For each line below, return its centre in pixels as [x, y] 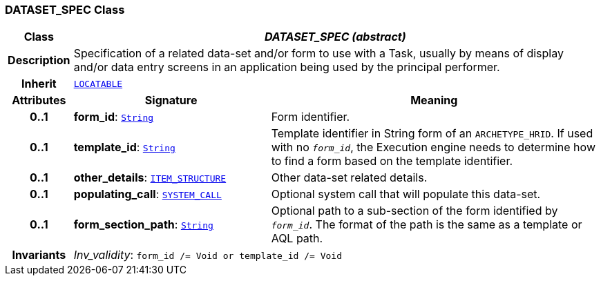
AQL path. [297, 239]
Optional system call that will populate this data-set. [406, 194]
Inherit [39, 84]
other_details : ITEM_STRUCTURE [150, 178]
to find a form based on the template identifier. [392, 161]
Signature [171, 100]
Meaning [434, 100]
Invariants [39, 255]
